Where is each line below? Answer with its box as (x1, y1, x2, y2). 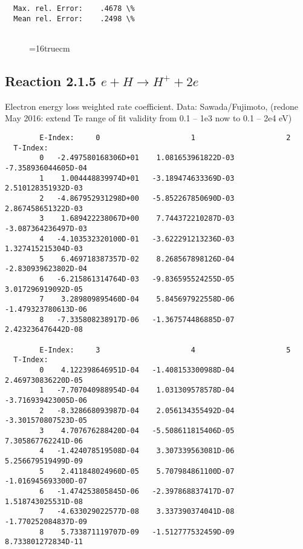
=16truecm (29, 41, 70, 54)
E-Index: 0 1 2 (39, 133, 291, 142)
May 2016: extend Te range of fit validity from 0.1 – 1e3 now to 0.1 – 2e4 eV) (5, 112, 292, 124)
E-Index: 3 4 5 (39, 345, 291, 354)
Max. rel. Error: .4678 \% (13, 4, 135, 13)
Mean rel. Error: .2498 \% (13, 14, 135, 23)
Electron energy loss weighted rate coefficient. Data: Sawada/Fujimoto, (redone (5, 99, 299, 112)
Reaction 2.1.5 (5, 71, 96, 90)
